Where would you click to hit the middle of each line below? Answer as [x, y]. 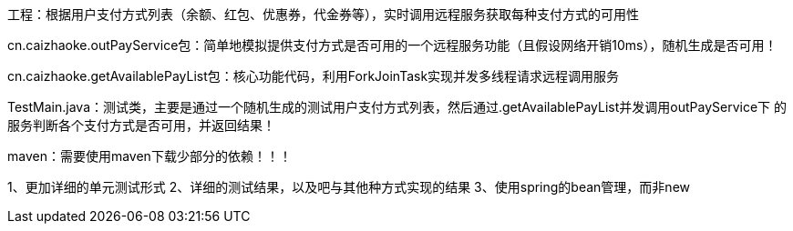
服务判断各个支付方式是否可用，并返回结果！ [141, 125]
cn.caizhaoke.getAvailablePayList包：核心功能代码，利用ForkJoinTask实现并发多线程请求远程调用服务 [314, 76]
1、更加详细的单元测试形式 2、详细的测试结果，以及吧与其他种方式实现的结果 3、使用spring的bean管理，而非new [349, 187]
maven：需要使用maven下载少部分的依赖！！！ [149, 156]
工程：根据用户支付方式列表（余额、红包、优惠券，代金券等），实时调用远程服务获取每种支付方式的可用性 [323, 14]
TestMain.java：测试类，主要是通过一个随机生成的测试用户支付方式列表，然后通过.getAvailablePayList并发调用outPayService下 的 [397, 107]
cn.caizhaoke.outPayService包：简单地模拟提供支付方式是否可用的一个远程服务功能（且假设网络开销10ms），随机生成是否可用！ [392, 45]
